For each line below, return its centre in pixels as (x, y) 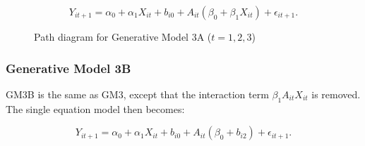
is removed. (336, 94)
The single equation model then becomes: (95, 108)
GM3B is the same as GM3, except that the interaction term (137, 94)
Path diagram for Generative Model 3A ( (123, 36)
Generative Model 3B (68, 68)
